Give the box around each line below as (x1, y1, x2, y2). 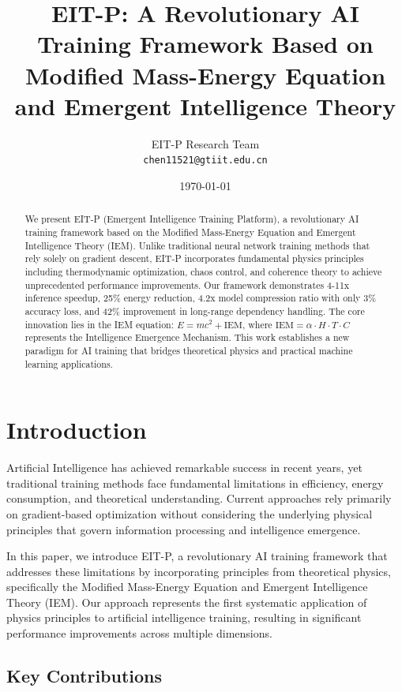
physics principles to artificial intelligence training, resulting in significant (6, 609, 362, 626)
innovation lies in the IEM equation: (24, 317, 174, 331)
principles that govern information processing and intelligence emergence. (6, 521, 361, 537)
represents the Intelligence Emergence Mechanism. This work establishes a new (24, 331, 350, 344)
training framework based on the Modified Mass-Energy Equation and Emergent (24, 225, 356, 238)
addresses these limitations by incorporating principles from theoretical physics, (6, 563, 391, 579)
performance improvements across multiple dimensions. (6, 625, 272, 642)
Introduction (6, 413, 147, 446)
